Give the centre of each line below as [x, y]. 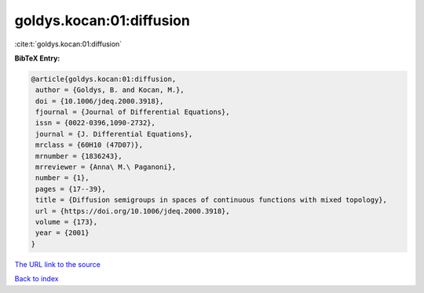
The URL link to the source [58, 264]
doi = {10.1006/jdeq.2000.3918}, [100, 101]
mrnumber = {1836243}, [79, 156]
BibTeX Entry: [37, 58]
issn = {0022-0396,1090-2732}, [96, 123]
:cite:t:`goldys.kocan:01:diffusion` [68, 44]
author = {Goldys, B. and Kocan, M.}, [110, 90]
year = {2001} [62, 233]
